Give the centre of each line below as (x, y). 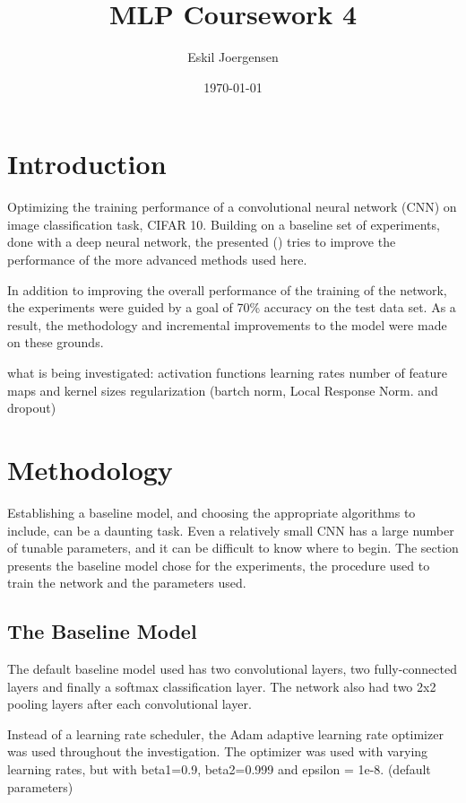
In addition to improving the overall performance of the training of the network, (227, 289)
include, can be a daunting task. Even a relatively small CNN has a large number (231, 530)
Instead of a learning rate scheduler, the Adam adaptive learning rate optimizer (225, 733)
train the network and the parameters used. (127, 583)
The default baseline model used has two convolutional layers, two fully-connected (232, 669)
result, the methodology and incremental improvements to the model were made (227, 324)
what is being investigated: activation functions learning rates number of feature (227, 372)
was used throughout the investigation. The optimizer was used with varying (218, 751)
